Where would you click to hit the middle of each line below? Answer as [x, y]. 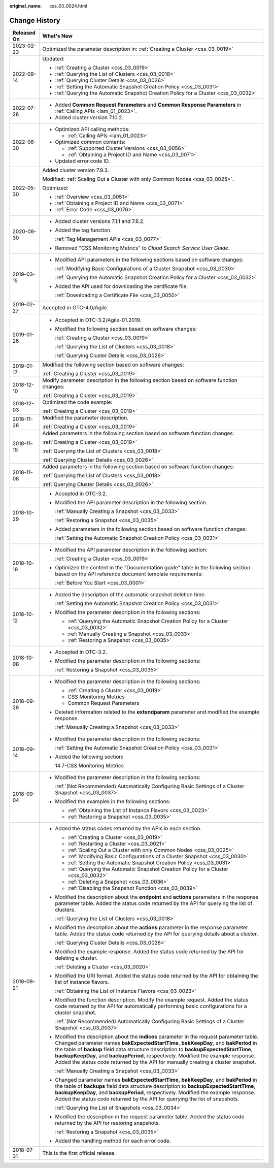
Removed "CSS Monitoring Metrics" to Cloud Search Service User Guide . [143, 248]
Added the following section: [89, 757]
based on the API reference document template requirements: [129, 574]
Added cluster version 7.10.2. [89, 117]
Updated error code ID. [82, 161]
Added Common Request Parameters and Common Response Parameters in [148, 105]
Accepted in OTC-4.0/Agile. [75, 307]
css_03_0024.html [68, 6]
